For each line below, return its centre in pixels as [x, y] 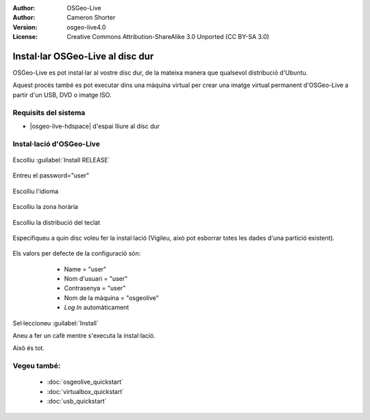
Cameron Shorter [91, 18]
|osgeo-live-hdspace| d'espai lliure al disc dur [95, 126]
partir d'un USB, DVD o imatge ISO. [62, 95]
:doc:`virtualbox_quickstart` [86, 391]
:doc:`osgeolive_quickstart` [85, 382]
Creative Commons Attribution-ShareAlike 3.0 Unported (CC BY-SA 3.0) [168, 37]
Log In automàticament [97, 308]
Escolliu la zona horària [46, 207]
